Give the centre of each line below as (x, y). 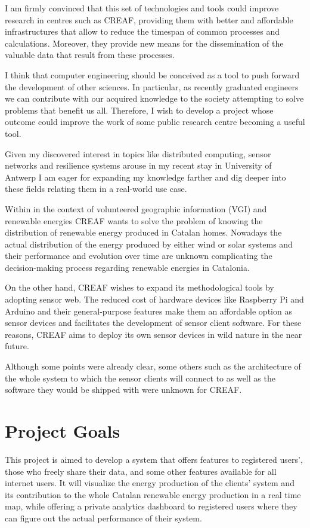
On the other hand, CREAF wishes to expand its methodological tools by (139, 287)
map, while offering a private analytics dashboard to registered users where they (151, 506)
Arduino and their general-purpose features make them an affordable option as (148, 311)
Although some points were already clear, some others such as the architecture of (153, 366)
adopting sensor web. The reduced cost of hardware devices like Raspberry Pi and (154, 299)
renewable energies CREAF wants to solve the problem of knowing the (134, 220)
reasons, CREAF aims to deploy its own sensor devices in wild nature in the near (154, 334)
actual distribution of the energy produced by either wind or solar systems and (149, 244)
